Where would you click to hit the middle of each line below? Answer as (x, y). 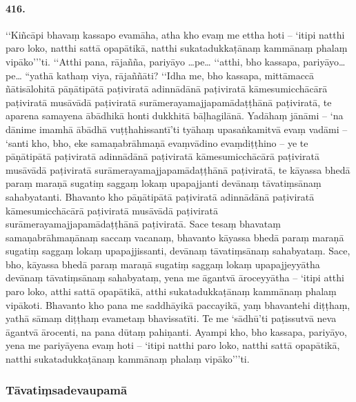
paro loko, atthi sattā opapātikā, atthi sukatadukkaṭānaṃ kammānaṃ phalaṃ (171, 291)
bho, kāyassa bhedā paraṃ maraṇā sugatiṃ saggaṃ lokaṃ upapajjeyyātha (163, 264)
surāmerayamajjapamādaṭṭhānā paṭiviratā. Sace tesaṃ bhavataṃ (143, 224)
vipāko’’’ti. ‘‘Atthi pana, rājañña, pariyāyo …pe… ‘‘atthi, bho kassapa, (153, 61)
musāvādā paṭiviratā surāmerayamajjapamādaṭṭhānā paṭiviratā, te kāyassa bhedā (178, 169)
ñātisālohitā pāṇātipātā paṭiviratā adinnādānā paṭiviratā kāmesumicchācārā (167, 89)
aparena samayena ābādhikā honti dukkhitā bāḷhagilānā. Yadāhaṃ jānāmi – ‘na (175, 115)
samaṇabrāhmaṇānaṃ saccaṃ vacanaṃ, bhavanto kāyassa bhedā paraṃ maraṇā (175, 237)
